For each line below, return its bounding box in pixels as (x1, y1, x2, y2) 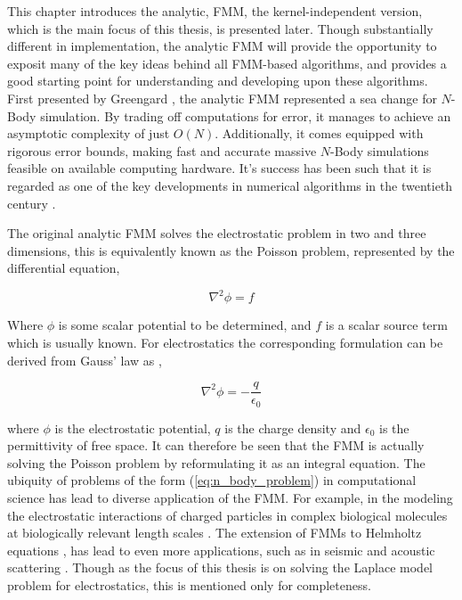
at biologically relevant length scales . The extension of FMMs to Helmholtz (7, 523, 422, 542)
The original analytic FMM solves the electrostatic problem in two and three (7, 224, 426, 242)
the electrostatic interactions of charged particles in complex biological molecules (7, 505, 448, 524)
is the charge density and (224, 418, 361, 437)
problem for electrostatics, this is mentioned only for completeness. (7, 576, 371, 595)
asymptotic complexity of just (7, 124, 170, 143)
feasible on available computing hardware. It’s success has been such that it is (7, 159, 432, 177)
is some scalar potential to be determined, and (58, 316, 312, 334)
